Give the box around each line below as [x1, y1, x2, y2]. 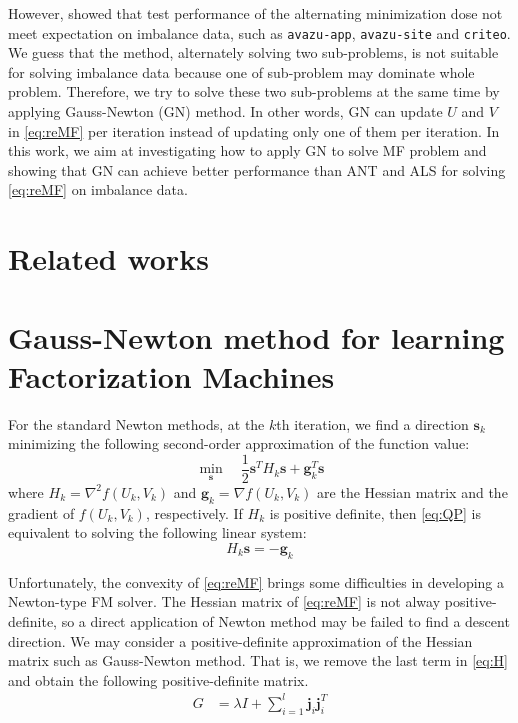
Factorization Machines [8, 355, 335, 396]
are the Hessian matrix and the [317, 481, 508, 502]
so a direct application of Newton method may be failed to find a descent [61, 610, 510, 631]
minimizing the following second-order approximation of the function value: [8, 433, 470, 454]
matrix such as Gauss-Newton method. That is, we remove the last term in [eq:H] [8, 650, 508, 671]
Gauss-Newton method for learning [8, 316, 505, 357]
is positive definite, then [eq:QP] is [269, 502, 481, 523]
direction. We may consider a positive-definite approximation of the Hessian [8, 630, 473, 651]
